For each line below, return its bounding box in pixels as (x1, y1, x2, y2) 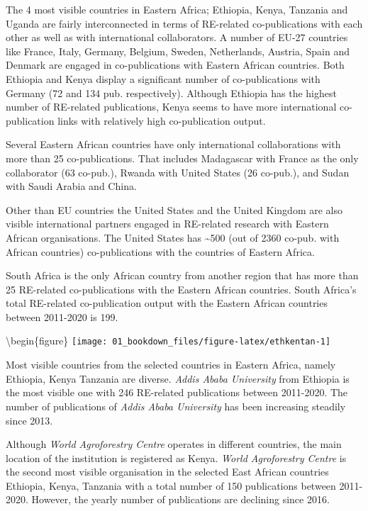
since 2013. (6, 412, 53, 427)
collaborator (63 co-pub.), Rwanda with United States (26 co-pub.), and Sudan (6, 164, 350, 179)
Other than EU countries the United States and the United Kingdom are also (6, 202, 343, 217)
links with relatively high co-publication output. (57, 113, 266, 128)
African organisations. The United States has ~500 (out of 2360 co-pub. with (6, 230, 340, 245)
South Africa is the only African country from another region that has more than (6, 268, 359, 283)
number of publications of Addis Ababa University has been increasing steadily (6, 398, 346, 413)
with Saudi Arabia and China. (6, 179, 137, 193)
